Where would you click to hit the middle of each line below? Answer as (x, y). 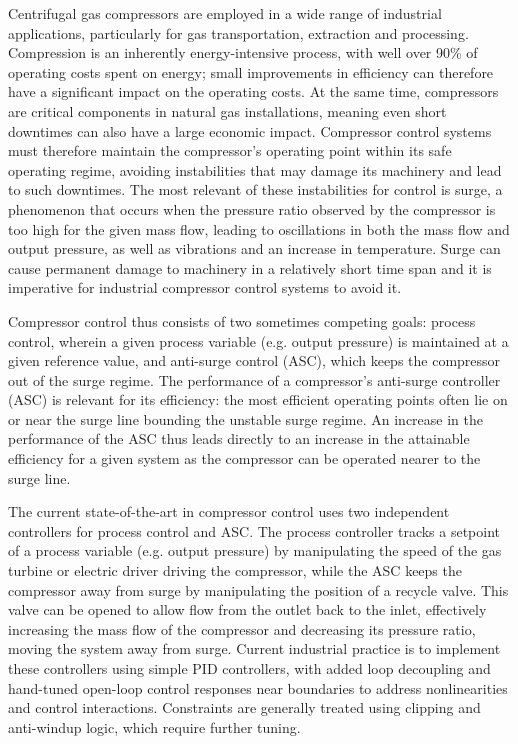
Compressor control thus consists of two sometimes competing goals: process (242, 320)
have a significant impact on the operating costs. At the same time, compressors (253, 91)
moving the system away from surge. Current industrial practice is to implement (254, 648)
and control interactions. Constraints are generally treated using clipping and (244, 707)
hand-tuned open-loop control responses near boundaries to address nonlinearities (258, 687)
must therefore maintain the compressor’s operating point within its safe (230, 150)
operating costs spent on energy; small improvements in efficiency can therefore (251, 71)
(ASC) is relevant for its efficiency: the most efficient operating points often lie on (258, 399)
